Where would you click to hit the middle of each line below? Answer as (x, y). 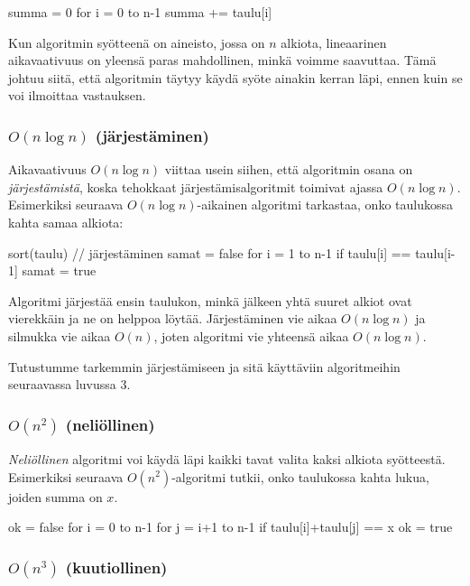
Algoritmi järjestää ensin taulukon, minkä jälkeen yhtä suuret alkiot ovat (210, 300)
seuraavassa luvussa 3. (69, 384)
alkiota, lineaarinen (334, 42)
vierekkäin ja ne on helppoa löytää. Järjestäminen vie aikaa (173, 318)
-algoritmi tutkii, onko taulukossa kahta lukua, (300, 476)
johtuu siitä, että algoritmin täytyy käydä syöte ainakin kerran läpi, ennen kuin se (235, 77)
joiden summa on (55, 496)
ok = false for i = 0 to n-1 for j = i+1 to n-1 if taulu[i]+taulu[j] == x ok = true (230, 527)
